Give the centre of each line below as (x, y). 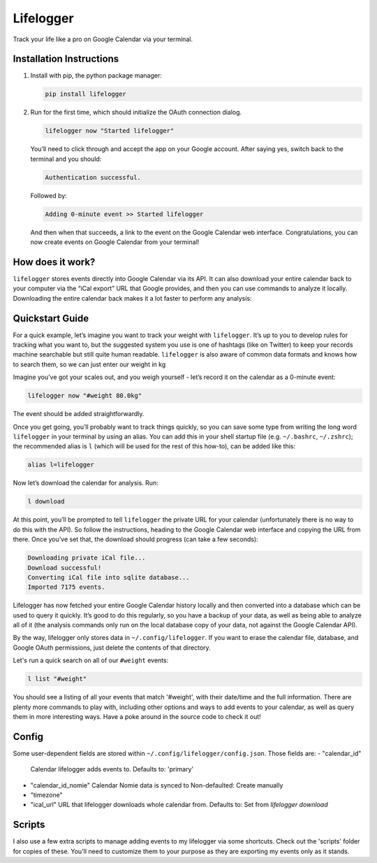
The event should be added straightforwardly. (79, 414)
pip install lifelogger (86, 94)
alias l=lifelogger (61, 465)
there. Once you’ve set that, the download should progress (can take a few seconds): (135, 539)
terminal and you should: (66, 159)
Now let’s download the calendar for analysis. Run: (86, 483)
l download (46, 501)
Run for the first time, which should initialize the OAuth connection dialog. (136, 113)
